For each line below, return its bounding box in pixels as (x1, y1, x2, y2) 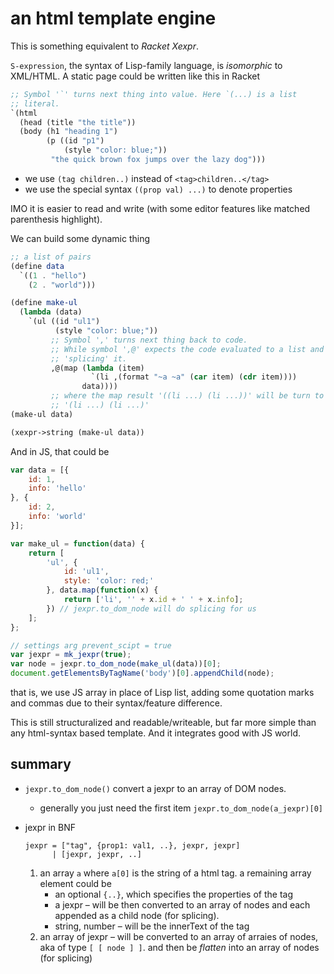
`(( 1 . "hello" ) (19, 270, 87, 281)
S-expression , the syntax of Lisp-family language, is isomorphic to (10, 59, 283, 71)
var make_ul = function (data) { (10, 538, 145, 549)
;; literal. (10, 98, 60, 109)
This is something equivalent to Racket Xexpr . (10, 40, 200, 52)
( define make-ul (10, 298, 78, 308)
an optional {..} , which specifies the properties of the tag (54, 888, 294, 900)
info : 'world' (28, 512, 87, 522)
